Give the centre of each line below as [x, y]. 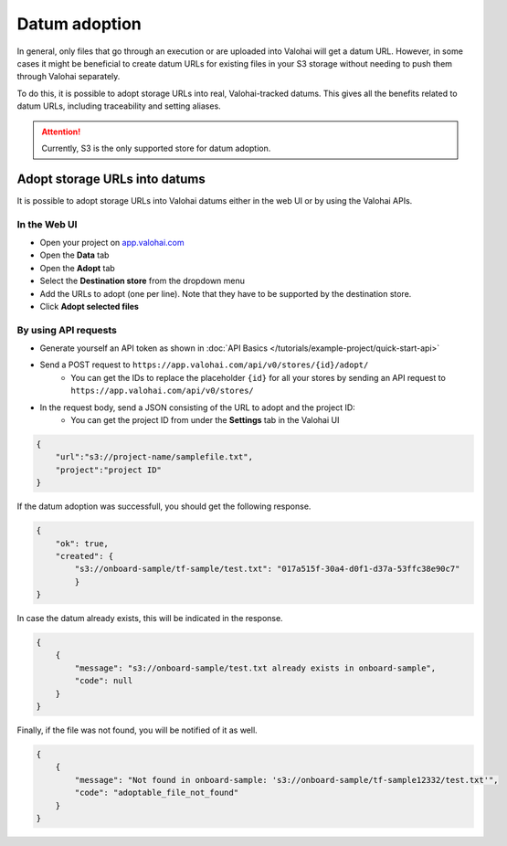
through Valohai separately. [69, 77]
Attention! [61, 132]
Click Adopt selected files [89, 306]
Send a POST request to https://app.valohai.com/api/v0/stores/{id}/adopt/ [204, 365]
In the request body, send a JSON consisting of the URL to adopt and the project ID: [197, 407]
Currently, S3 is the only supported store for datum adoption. [156, 148]
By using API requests [67, 330]
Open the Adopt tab [78, 268]
